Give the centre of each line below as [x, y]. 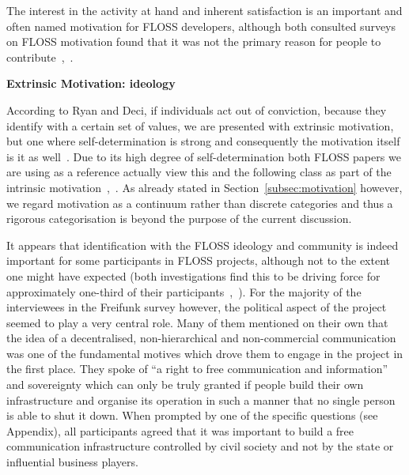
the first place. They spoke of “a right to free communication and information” [197, 369]
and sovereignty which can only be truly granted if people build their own [185, 385]
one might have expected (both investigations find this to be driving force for [193, 275]
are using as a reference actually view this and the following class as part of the [199, 172]
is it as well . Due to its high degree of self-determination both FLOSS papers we [204, 156]
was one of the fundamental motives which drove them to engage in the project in [205, 353]
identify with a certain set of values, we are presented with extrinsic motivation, [200, 125]
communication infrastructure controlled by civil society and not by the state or [200, 446]
